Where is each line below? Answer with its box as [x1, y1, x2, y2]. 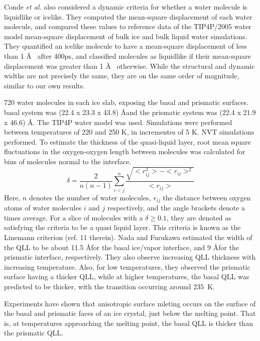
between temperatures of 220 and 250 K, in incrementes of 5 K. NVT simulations [4, 127, 254, 137]
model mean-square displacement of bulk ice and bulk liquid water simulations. [4, 31, 247, 41]
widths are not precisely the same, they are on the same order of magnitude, [4, 70, 239, 81]
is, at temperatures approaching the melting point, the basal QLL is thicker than [4, 317, 253, 328]
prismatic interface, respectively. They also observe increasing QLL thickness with [4, 252, 256, 262]
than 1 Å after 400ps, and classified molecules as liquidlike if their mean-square [4, 50, 251, 61]
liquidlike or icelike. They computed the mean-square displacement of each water [4, 11, 252, 22]
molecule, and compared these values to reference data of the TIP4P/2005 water [4, 21, 251, 32]
